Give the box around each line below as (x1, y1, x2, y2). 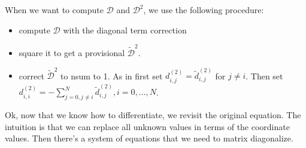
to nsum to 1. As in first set (60, 69, 163, 82)
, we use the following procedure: (143, 4, 264, 16)
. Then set (246, 69, 283, 82)
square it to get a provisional (19, 46, 125, 58)
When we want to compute (5, 4, 104, 16)
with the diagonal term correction (63, 23, 187, 36)
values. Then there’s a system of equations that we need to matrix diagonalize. (5, 132, 293, 144)
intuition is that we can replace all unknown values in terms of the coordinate (5, 120, 290, 132)
